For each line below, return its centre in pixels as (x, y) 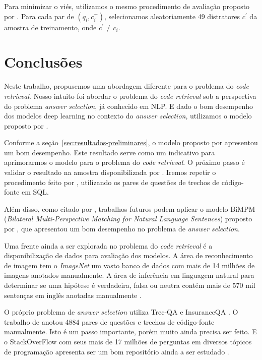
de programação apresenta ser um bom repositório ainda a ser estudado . (117, 351)
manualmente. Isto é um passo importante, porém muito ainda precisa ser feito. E (130, 332)
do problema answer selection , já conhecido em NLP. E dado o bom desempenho (128, 106)
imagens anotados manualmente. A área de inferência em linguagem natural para (129, 275)
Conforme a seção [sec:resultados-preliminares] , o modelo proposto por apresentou (131, 142)
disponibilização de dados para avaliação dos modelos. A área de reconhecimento (128, 255)
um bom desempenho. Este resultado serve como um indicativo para (110, 152)
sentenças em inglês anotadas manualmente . (73, 295)
